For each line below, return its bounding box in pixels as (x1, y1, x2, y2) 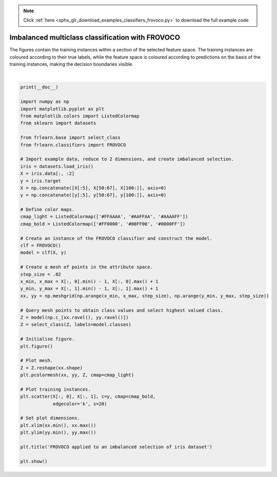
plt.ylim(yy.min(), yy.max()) (20, 430, 96, 435)
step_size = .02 (20, 271, 62, 277)
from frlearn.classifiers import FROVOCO (20, 142, 126, 148)
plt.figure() (20, 343, 53, 349)
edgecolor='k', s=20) (52, 401, 107, 407)
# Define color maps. (20, 207, 75, 213)
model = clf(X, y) (20, 250, 67, 255)
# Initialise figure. (20, 336, 75, 342)
